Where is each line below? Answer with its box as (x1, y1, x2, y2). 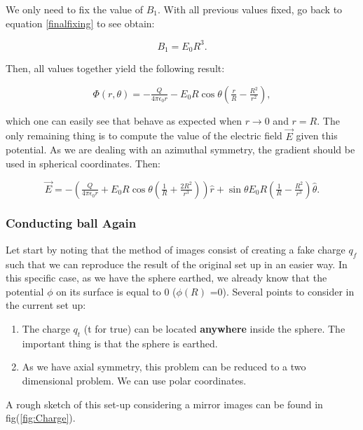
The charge (22, 321, 70, 335)
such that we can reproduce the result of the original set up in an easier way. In (6, 256, 348, 271)
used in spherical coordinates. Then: (6, 155, 160, 170)
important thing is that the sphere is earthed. (22, 335, 218, 350)
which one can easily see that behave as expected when (6, 113, 242, 127)
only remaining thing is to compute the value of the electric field (6, 128, 282, 143)
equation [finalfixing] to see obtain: (6, 15, 155, 30)
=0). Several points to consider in (210, 284, 355, 298)
